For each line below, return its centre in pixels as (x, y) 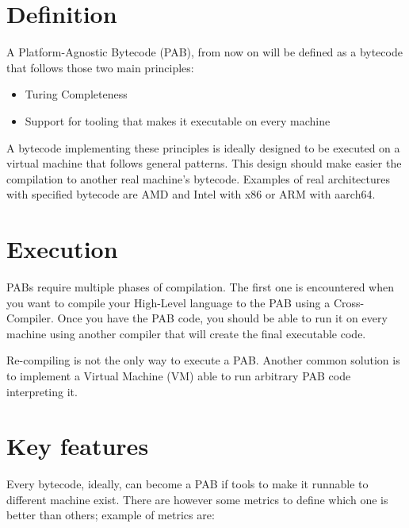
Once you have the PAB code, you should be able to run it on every (222, 318)
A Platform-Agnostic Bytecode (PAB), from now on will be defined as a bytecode (204, 52)
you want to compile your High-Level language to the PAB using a (168, 302)
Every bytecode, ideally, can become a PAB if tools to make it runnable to (187, 484)
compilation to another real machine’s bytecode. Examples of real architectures (198, 178)
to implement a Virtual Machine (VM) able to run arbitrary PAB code (179, 375)
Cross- (349, 302)
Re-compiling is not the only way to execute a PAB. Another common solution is (203, 360)
